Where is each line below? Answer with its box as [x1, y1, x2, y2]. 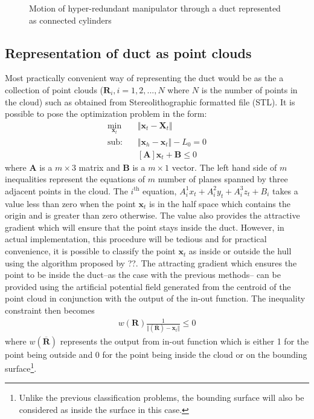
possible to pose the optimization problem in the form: [5, 107, 207, 120]
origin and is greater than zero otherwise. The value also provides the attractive [5, 209, 300, 222]
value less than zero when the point [5, 197, 136, 209]
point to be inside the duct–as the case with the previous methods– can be [5, 268, 281, 281]
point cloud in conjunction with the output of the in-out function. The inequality [5, 292, 306, 305]
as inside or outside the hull [188, 245, 292, 257]
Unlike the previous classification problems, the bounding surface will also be [19, 391, 304, 404]
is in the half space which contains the [149, 197, 290, 209]
